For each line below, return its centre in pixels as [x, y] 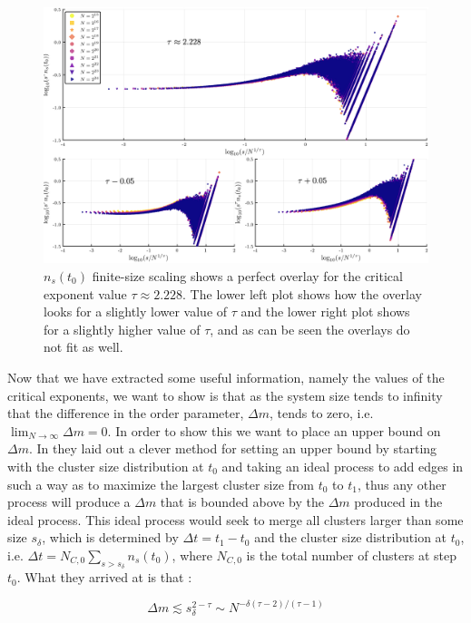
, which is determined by [110, 537]
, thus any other [402, 484]
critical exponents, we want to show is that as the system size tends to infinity [225, 395]
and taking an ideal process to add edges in [343, 466]
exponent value [85, 293]
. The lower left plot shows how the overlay [302, 293]
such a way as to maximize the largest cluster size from [161, 484]
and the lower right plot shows [325, 311]
